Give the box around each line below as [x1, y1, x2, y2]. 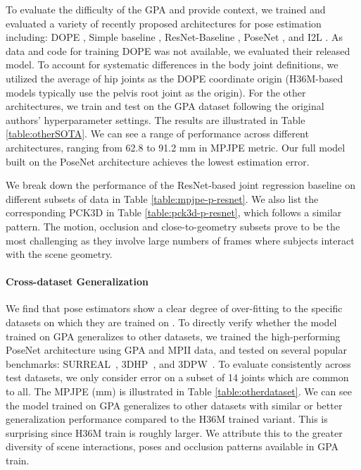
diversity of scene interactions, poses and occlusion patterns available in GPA [6, 439, 339, 454]
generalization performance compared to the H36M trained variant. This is [6, 412, 328, 426]
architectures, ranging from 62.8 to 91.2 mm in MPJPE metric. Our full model [6, 140, 346, 154]
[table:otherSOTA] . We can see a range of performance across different [6, 126, 309, 141]
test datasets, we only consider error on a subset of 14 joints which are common [6, 370, 349, 385]
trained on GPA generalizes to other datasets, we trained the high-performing [6, 328, 341, 343]
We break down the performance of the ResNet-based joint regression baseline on [6, 178, 355, 192]
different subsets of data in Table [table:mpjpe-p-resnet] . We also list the [6, 191, 319, 206]
